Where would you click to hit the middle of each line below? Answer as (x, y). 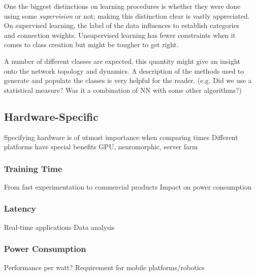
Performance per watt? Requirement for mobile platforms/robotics (104, 267)
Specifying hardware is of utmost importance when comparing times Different (121, 137)
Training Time (33, 168)
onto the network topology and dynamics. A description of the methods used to (124, 70)
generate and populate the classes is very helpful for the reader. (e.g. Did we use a (128, 80)
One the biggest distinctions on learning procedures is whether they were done (122, 6)
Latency (20, 208)
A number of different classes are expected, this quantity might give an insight (122, 61)
